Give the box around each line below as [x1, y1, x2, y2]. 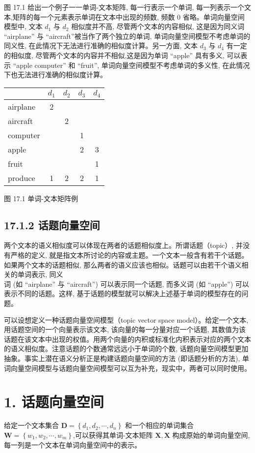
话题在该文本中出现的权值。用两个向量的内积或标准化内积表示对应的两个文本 [4, 333, 251, 344]
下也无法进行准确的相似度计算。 [4, 69, 107, 80]
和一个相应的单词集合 [125, 420, 194, 430]
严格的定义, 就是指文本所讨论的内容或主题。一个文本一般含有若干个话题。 [10, 250, 249, 260]
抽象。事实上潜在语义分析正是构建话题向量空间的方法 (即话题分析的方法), [4, 353, 240, 363]
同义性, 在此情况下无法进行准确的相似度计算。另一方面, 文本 [4, 40, 198, 51]
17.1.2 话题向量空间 [4, 217, 100, 232]
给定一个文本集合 [4, 420, 59, 430]
